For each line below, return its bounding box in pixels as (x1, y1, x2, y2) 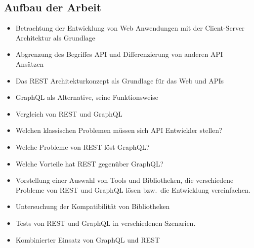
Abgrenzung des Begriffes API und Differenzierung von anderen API (15, 49, 223, 59)
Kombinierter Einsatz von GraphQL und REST (15, 234, 160, 245)
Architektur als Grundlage (15, 32, 95, 42)
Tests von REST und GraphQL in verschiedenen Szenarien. (15, 217, 196, 228)
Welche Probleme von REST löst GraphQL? (15, 141, 150, 152)
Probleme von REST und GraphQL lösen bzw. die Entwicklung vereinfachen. (15, 184, 251, 195)
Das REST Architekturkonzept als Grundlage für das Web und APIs (15, 75, 224, 85)
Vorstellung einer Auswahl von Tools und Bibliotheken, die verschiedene (15, 175, 234, 185)
